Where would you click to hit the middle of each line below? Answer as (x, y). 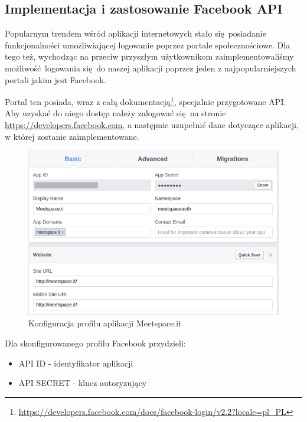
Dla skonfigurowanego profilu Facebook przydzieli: (95, 343)
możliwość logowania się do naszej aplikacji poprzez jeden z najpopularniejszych (151, 68)
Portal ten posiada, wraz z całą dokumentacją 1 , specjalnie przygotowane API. (146, 101)
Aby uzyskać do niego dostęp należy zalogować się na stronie (115, 113)
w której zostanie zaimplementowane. (72, 136)
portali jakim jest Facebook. (55, 79)
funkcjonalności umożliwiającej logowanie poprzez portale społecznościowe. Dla (148, 45)
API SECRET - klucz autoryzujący (83, 383)
